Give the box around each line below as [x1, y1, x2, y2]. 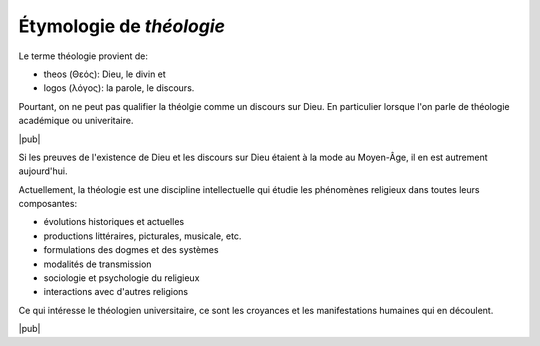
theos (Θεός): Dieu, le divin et [43, 68, 167, 80]
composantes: [18, 198, 78, 210]
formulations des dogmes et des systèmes [43, 244, 219, 256]
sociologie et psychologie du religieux [43, 272, 200, 284]
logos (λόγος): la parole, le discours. [43, 82, 195, 94]
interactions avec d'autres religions [43, 286, 189, 298]
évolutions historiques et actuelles [43, 216, 185, 228]
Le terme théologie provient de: [18, 50, 149, 62]
